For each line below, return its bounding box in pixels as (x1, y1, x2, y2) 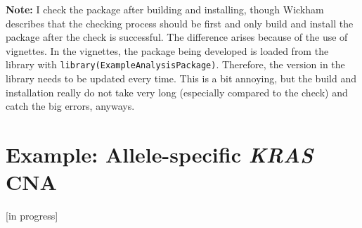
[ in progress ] (6, 208, 58, 223)
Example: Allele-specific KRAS (6, 140, 313, 169)
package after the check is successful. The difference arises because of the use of (6, 30, 348, 44)
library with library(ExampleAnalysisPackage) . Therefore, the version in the (6, 57, 345, 72)
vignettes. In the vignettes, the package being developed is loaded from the (6, 43, 329, 58)
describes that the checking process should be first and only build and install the (6, 15, 354, 30)
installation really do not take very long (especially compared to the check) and (6, 84, 348, 99)
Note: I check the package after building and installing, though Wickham (6, 2, 324, 16)
